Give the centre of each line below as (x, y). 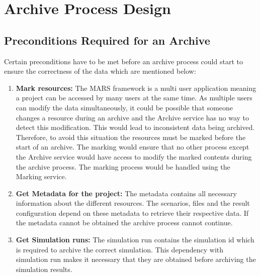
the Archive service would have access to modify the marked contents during (134, 156)
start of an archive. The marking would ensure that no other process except (133, 147)
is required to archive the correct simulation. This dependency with (120, 249)
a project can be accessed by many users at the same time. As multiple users (134, 98)
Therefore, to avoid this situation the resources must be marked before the (131, 137)
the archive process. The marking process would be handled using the (123, 166)
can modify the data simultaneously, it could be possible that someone (124, 107)
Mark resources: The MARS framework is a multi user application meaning (136, 88)
